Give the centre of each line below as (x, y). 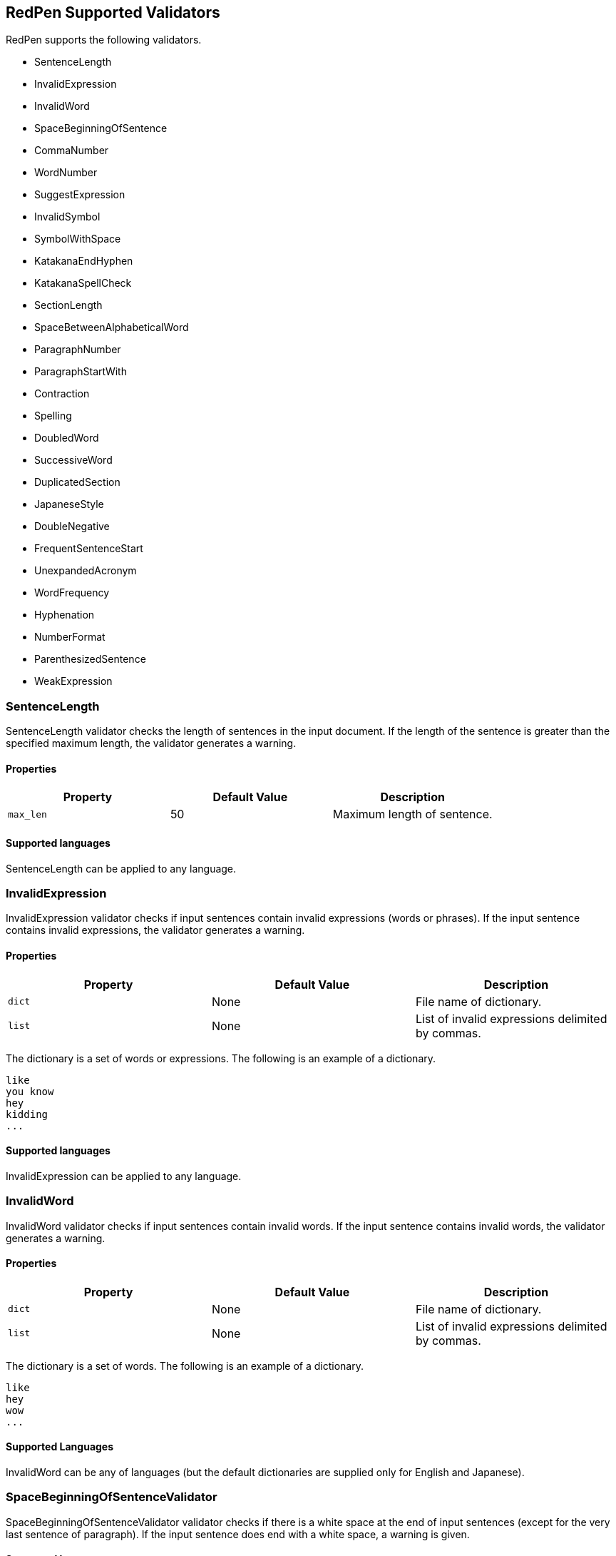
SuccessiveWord (73, 460)
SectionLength (68, 305)
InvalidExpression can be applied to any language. (124, 1176)
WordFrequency (72, 593)
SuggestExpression (80, 195)
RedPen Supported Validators (113, 12)
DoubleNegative (72, 527)
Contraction (62, 394)
